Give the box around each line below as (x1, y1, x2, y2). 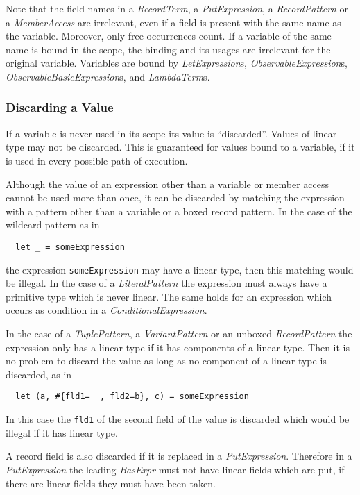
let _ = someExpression (15, 242, 125, 252)
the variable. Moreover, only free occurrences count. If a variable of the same (6, 28, 332, 43)
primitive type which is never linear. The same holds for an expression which (6, 289, 332, 303)
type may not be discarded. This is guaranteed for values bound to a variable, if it (6, 140, 355, 154)
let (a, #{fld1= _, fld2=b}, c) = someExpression (15, 392, 249, 402)
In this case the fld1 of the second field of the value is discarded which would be (6, 412, 350, 426)
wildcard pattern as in (6, 217, 100, 232)
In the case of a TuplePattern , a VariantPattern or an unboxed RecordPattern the (6, 326, 352, 341)
